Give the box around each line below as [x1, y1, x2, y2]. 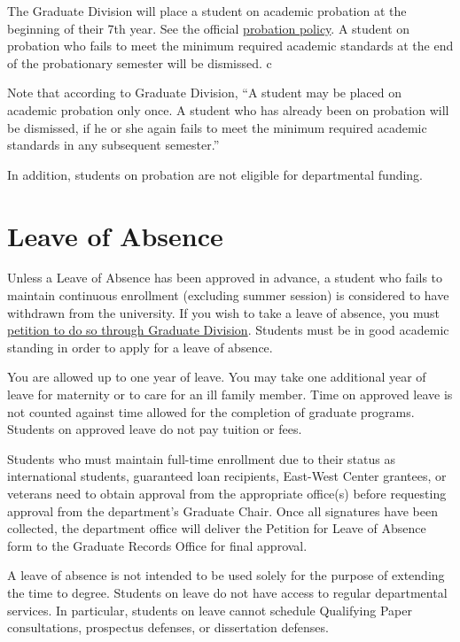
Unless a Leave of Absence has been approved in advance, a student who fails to [7, 268, 443, 287]
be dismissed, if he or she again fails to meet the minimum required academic [7, 118, 427, 136]
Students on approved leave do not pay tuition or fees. [7, 420, 302, 438]
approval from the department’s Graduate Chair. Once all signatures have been [7, 501, 438, 520]
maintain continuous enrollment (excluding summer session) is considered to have [7, 286, 449, 305]
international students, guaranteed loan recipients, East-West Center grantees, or [7, 467, 447, 485]
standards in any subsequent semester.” [7, 135, 220, 154]
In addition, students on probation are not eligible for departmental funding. [7, 165, 424, 183]
